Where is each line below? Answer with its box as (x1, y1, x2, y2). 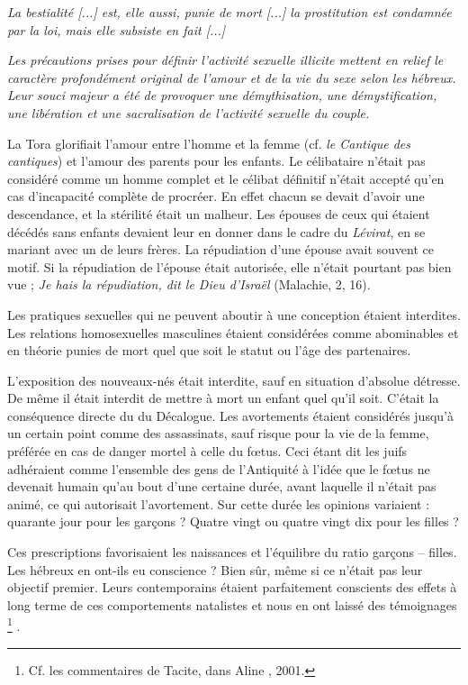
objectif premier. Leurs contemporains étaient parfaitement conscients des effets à (7, 578, 457, 597)
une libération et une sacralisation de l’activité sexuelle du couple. (7, 103, 370, 122)
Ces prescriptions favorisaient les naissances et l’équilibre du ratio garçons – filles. (7, 543, 457, 562)
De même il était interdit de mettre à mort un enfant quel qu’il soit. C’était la (7, 388, 439, 407)
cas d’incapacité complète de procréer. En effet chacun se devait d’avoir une (7, 187, 425, 205)
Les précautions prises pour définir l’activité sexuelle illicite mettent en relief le (7, 50, 444, 69)
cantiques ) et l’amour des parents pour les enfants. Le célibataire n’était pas (7, 151, 426, 170)
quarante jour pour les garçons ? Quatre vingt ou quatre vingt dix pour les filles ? (7, 512, 459, 531)
